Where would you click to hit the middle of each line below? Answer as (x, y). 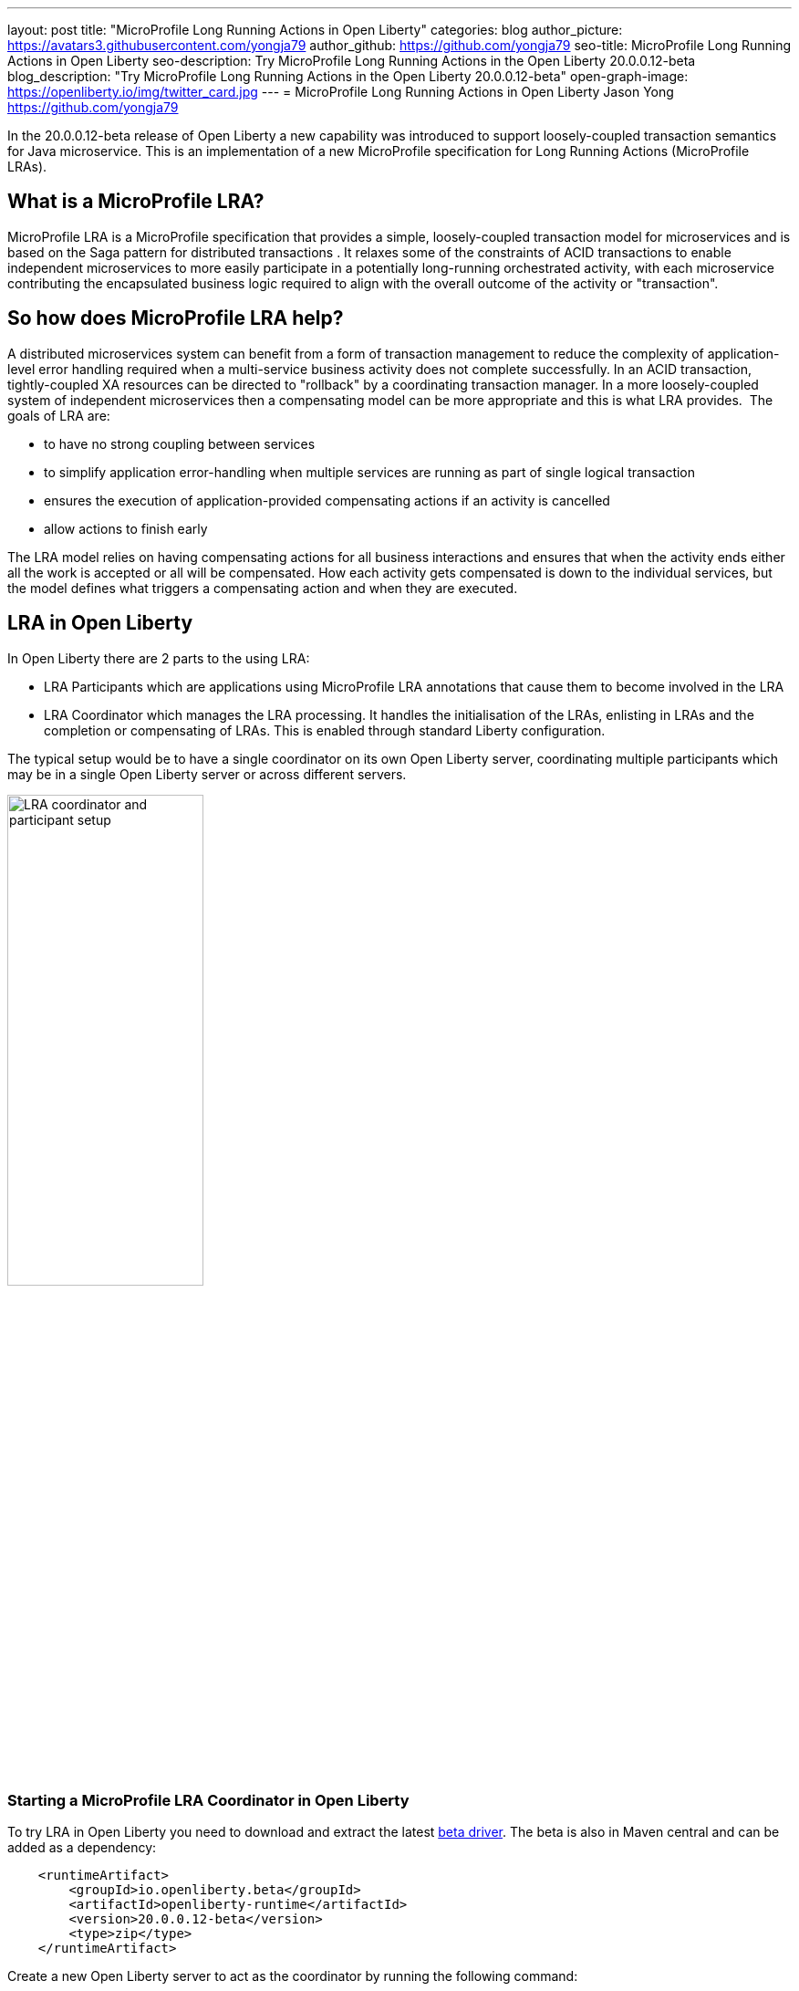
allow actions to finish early (126, 528)
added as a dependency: (82, 1848)
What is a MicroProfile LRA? (136, 202)
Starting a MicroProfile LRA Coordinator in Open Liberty (208, 1800)
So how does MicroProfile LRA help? (176, 318)
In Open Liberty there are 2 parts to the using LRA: (159, 658)
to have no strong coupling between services (180, 443)
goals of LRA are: (59, 415)
